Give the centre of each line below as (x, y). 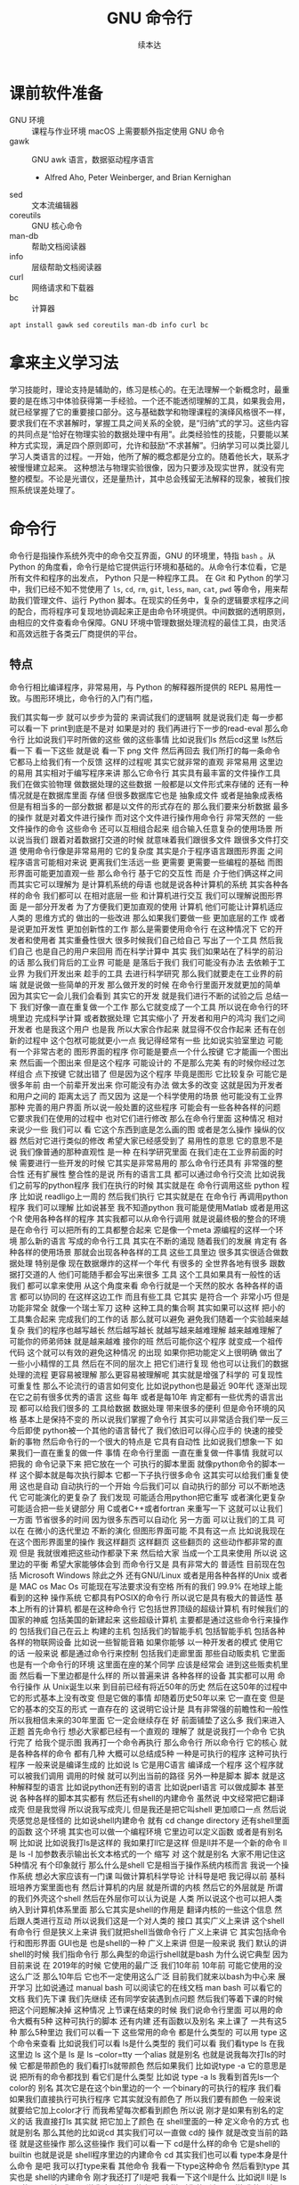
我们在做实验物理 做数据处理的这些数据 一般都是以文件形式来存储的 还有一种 (149, 784)
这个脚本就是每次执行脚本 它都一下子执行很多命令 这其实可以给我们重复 (150, 1475)
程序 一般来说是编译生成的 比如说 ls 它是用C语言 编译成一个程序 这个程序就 (146, 1765)
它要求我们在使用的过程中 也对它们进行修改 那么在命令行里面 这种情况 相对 (146, 1119)
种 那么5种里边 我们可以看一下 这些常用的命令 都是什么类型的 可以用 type (143, 2033)
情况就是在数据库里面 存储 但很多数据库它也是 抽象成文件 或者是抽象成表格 (146, 795)
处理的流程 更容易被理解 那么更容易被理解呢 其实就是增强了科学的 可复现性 (146, 1375)
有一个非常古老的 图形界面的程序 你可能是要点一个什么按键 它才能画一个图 (145, 1052)
